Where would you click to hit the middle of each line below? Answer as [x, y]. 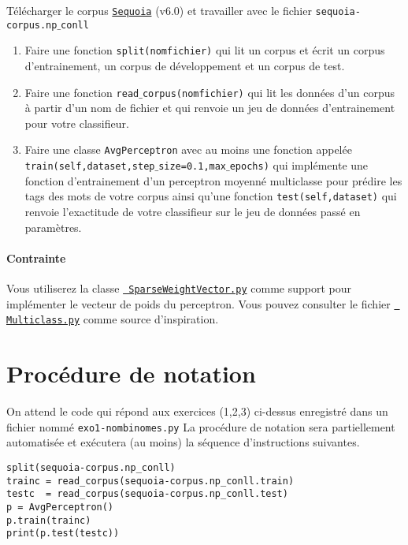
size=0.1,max [193, 167]
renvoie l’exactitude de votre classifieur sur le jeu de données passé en [193, 211]
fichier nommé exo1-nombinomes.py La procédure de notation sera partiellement [201, 426]
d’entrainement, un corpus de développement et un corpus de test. [185, 65]
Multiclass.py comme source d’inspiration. [113, 319]
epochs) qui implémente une [299, 165]
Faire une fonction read [82, 92]
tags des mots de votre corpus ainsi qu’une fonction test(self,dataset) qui [211, 196]
